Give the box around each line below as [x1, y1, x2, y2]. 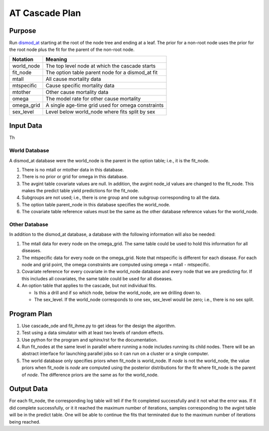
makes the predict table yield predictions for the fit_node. [21, 188, 139, 194]
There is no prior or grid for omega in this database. [21, 174, 128, 180]
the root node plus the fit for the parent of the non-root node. [9, 46, 134, 52]
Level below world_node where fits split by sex [45, 108, 155, 115]
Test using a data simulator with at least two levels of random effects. [21, 330, 164, 336]
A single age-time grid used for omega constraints [45, 101, 164, 108]
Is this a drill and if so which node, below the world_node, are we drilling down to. [34, 290, 201, 296]
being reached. [9, 419, 41, 425]
